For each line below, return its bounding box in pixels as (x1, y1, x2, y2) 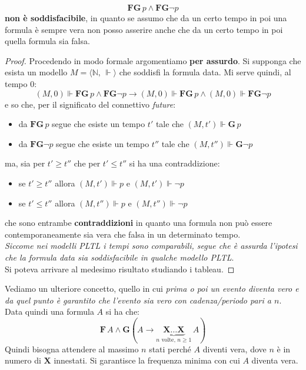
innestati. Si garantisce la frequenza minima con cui (54, 354, 240, 366)
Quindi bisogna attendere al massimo (5, 342, 139, 355)
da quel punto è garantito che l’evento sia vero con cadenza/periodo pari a (5, 294, 271, 306)
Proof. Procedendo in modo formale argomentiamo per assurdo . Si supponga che (5, 54, 301, 66)
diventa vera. (251, 354, 298, 366)
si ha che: (105, 305, 140, 318)
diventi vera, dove (202, 342, 267, 355)
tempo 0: (5, 77, 37, 89)
